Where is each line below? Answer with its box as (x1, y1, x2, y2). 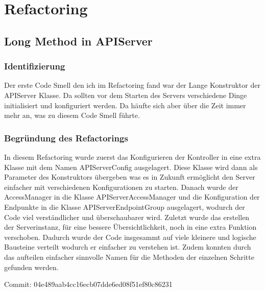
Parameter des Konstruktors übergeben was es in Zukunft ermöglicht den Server (4, 172, 255, 182)
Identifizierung (4, 60, 65, 72)
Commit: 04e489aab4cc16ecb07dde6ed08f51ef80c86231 (4, 279, 173, 289)
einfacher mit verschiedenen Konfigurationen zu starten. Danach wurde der (4, 181, 238, 192)
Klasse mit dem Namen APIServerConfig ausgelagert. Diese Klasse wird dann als (4, 161, 258, 172)
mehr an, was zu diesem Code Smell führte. (4, 110, 140, 120)
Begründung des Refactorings (4, 131, 128, 144)
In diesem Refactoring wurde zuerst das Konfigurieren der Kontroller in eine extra (4, 151, 261, 162)
